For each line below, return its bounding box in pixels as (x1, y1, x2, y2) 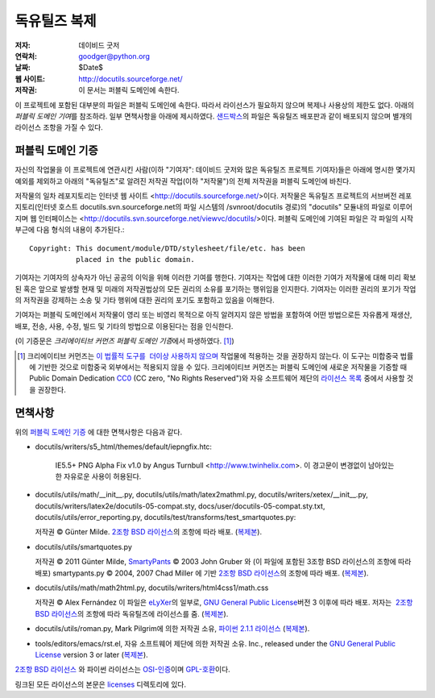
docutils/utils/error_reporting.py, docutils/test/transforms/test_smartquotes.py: (35, 513, 296, 522)
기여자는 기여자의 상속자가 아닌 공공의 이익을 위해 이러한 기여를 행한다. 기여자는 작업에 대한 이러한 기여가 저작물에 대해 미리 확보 (14, 272, 416, 282)
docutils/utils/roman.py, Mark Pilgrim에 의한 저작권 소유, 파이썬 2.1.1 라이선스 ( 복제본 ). (35, 624, 310, 634)
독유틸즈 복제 (14, 12, 97, 30)
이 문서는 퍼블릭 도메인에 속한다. (78, 85, 180, 95)
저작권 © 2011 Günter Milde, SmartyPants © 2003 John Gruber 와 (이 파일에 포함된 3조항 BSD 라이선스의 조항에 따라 (35, 557, 412, 567)
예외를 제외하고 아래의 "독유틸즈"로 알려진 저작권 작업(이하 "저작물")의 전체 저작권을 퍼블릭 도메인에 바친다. (14, 176, 352, 185)
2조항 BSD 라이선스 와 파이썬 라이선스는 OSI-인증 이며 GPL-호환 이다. (14, 665, 231, 675)
